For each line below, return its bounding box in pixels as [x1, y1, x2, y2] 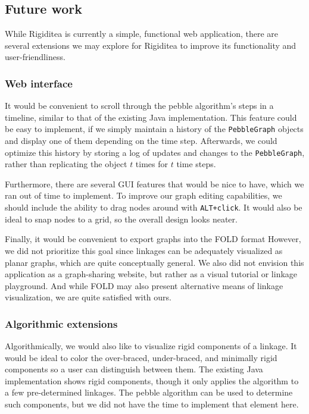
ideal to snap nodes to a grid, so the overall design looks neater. [5, 212, 238, 225]
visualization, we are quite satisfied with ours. [5, 291, 171, 303]
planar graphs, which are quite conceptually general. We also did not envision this [5, 256, 304, 268]
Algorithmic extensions [5, 316, 118, 331]
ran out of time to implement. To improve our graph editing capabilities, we [5, 189, 282, 202]
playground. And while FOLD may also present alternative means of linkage [5, 279, 283, 291]
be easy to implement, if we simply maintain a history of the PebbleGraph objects [5, 123, 304, 135]
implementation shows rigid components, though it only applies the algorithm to [5, 374, 299, 387]
